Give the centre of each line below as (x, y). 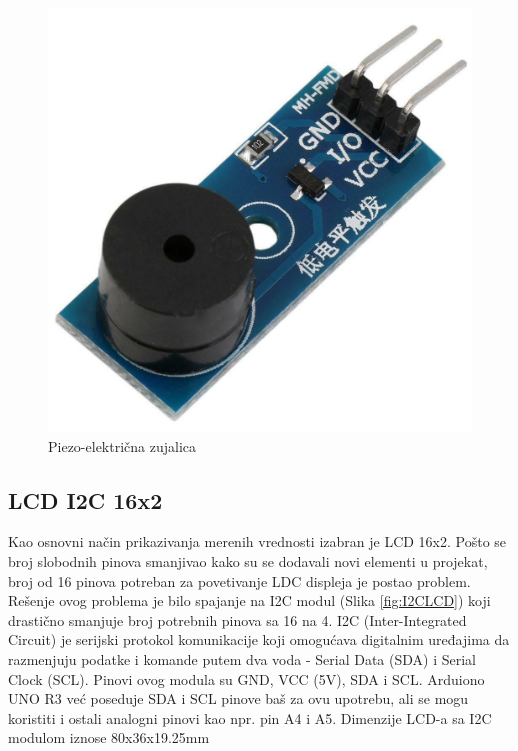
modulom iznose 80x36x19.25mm (109, 737)
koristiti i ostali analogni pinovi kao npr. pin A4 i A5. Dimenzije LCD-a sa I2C (250, 717)
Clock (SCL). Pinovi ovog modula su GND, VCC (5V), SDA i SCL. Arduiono (246, 678)
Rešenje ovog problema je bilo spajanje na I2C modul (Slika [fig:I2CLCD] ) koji (249, 600)
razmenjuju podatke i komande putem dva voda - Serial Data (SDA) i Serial (242, 658)
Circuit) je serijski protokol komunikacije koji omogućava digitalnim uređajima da (259, 639)
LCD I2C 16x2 (85, 499)
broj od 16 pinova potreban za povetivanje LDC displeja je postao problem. (239, 580)
